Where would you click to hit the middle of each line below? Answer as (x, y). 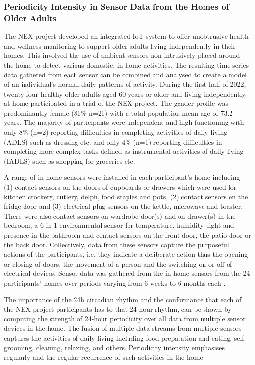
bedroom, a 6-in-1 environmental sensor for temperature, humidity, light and (119, 225)
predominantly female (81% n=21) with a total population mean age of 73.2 (118, 112)
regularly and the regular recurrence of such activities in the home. (104, 357)
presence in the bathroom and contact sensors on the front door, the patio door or (127, 235)
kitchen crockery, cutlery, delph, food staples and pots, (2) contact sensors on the (126, 196)
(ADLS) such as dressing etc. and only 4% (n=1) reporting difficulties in (113, 141)
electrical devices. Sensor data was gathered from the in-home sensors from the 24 (127, 273)
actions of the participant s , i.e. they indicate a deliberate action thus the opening (126, 254)
